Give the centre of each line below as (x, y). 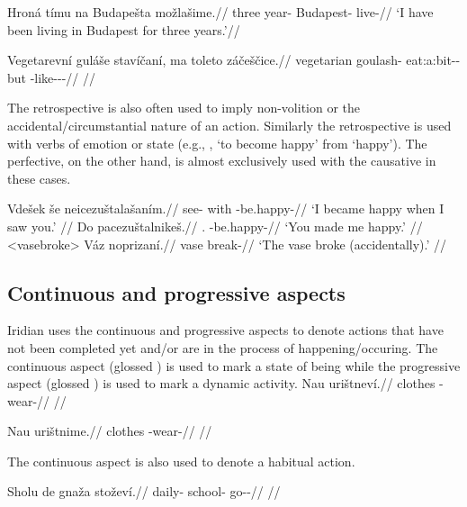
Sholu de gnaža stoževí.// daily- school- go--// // (144, 491)
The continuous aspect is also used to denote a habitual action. (181, 461)
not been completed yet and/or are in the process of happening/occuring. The (223, 347)
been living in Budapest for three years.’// (124, 29)
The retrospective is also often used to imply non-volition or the (184, 108)
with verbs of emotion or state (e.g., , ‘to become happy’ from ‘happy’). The (217, 143)
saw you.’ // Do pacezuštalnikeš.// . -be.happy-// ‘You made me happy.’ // (215, 226)
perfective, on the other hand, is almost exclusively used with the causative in (222, 161)
